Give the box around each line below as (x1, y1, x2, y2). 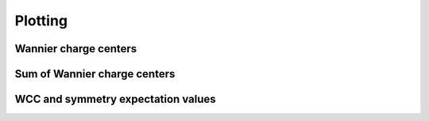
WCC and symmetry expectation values (14, 93, 216, 106)
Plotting (14, 12, 68, 29)
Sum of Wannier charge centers (14, 67, 176, 81)
